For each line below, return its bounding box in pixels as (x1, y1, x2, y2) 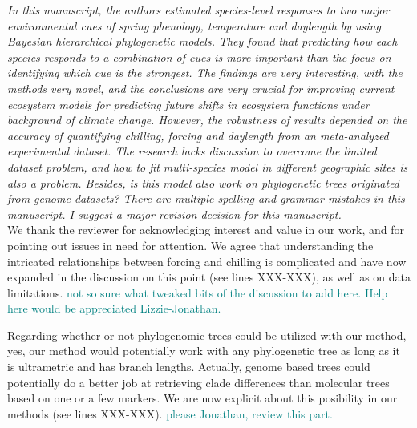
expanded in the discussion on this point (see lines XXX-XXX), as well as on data (7, 269, 411, 285)
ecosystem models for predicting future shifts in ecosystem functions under (7, 95, 370, 112)
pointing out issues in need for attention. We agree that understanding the (7, 236, 374, 253)
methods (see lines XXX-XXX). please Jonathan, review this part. (7, 405, 333, 422)
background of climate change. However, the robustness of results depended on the (7, 111, 407, 128)
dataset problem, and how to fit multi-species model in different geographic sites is (7, 158, 408, 175)
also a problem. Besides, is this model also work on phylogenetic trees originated (7, 174, 400, 191)
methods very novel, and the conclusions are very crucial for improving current (7, 79, 395, 96)
